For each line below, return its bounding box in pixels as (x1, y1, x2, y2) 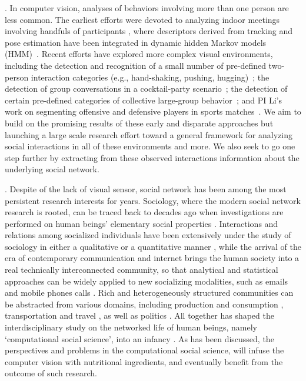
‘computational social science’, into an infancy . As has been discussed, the (5, 332, 274, 345)
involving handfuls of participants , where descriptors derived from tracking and (5, 25, 293, 37)
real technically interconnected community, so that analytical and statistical (5, 263, 278, 276)
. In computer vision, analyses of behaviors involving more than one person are (5, 2, 289, 14)
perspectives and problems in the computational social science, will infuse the (5, 344, 284, 356)
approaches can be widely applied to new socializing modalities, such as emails (5, 275, 288, 287)
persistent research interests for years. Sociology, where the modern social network (5, 194, 301, 206)
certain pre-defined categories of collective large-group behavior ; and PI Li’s (5, 93, 282, 106)
